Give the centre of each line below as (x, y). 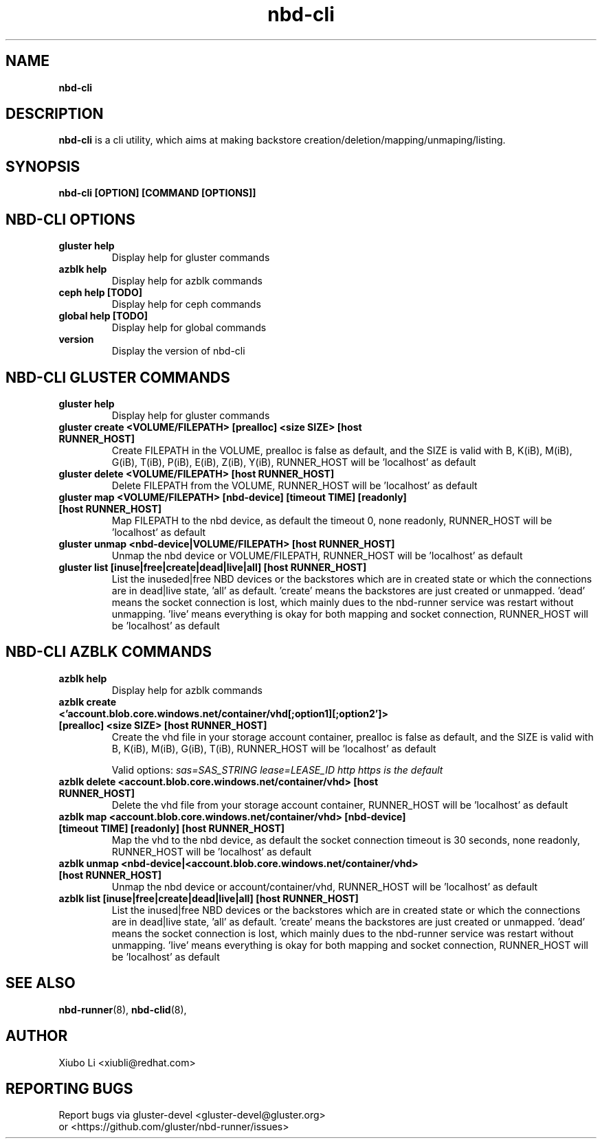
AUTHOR (37, 1036)
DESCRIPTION (55, 114)
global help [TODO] (103, 316)
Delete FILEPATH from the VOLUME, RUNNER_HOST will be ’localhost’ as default (294, 485)
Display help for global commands (189, 328)
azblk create (88, 702)
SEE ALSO (41, 983)
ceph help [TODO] (100, 293)
